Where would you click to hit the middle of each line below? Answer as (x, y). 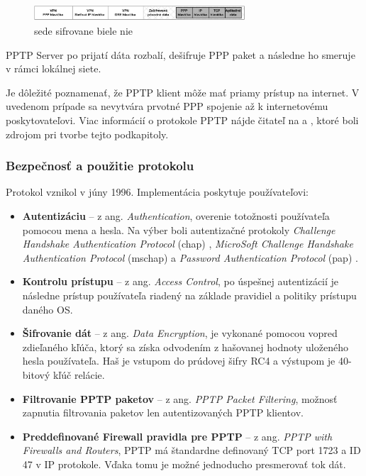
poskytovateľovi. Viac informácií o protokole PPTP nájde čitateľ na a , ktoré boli (182, 120)
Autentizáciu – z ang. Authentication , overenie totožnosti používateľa (176, 216)
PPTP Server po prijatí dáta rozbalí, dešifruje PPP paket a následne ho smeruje (181, 54)
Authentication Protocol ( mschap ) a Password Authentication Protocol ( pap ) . (190, 257)
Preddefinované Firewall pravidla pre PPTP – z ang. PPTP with (177, 436)
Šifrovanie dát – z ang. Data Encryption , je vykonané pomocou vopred (180, 333)
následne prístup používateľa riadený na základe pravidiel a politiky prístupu (189, 295)
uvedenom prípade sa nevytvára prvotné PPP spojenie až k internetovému (167, 106)
